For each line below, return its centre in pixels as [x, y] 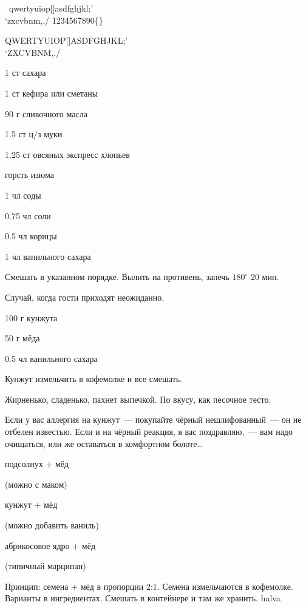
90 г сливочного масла [46, 113]
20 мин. [265, 277]
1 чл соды [23, 195]
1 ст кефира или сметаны [52, 93]
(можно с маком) [36, 484]
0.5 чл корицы [31, 236]
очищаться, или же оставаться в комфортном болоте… [104, 443]
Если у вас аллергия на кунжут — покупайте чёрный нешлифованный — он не [153, 419]
